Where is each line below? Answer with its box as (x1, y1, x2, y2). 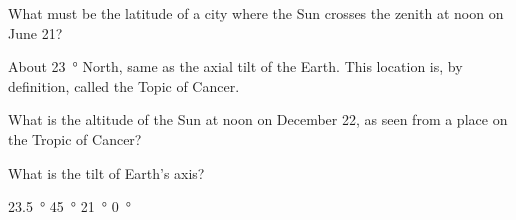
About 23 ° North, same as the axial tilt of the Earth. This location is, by (8, 56, 463, 77)
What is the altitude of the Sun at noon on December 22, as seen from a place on (8, 109, 508, 130)
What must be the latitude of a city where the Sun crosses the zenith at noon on (8, 3, 504, 23)
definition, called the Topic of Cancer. (8, 75, 240, 96)
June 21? (8, 22, 63, 43)
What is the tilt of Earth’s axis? (8, 162, 205, 183)
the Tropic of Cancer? (8, 128, 142, 149)
